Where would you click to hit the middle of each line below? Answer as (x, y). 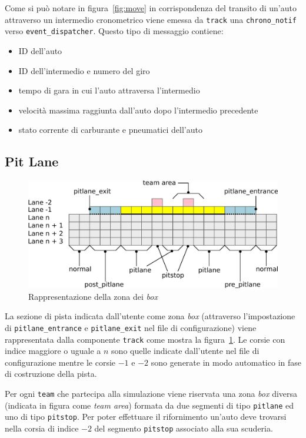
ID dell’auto (40, 50)
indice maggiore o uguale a (53, 351)
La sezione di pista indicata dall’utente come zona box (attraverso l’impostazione (150, 316)
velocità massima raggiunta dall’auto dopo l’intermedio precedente (138, 110)
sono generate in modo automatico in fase (226, 362)
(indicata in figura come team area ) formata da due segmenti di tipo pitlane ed (149, 405)
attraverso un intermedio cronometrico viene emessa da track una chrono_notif (151, 19)
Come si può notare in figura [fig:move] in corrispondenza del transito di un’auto (151, 8)
